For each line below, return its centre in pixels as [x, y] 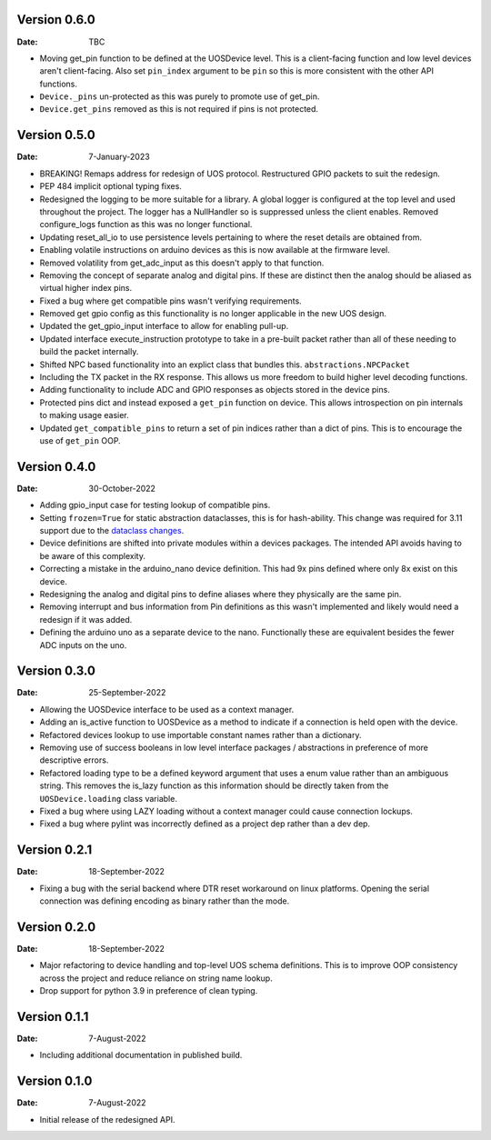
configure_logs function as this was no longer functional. [146, 225]
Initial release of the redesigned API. [107, 1119]
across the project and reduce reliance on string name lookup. [156, 978]
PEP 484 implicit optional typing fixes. [110, 186]
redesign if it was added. [86, 619]
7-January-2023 [119, 157]
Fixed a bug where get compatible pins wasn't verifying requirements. [170, 301]
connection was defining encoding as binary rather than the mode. [165, 901]
